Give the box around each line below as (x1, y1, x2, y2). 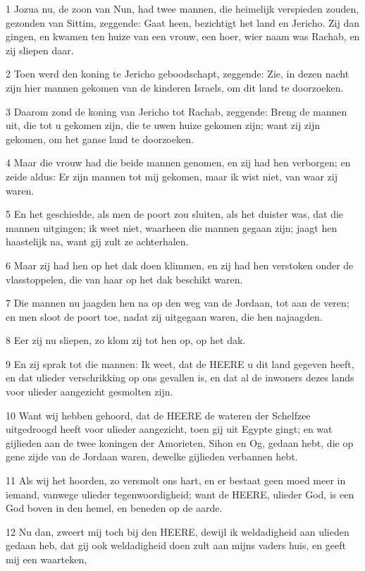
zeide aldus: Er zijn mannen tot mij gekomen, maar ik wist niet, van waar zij (6, 168, 338, 183)
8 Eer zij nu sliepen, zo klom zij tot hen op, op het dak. (6, 333, 246, 348)
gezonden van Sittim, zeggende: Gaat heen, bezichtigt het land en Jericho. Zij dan (6, 15, 359, 30)
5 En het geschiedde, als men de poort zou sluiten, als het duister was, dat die (6, 207, 344, 221)
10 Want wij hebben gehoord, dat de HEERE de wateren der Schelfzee (6, 407, 311, 422)
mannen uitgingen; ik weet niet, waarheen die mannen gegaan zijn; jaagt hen (6, 220, 338, 235)
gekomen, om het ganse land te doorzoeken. (6, 131, 194, 146)
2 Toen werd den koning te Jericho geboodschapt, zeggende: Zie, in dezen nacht (6, 66, 349, 81)
